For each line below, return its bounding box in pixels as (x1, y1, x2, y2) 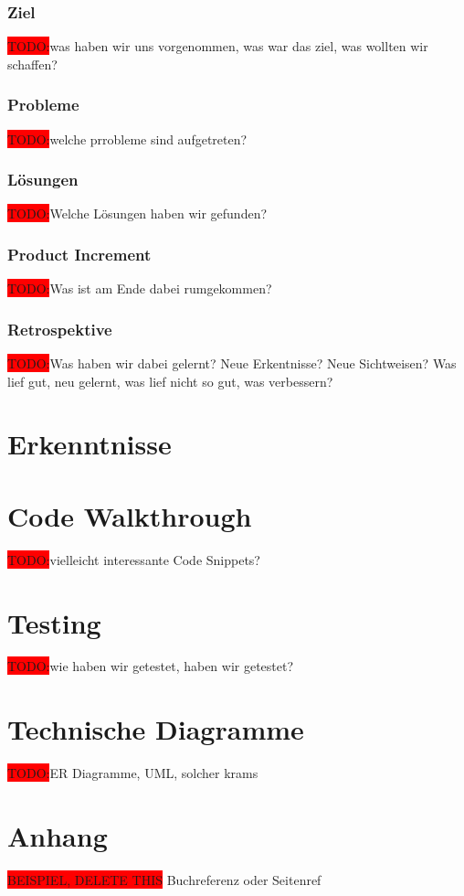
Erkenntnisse (7, 425, 172, 463)
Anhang (7, 816, 108, 854)
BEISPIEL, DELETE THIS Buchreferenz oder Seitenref (7, 869, 322, 889)
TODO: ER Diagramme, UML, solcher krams (7, 763, 258, 783)
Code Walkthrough (7, 496, 252, 534)
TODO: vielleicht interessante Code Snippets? (7, 549, 260, 569)
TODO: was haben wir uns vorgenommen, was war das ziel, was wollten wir (7, 37, 428, 56)
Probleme (7, 93, 79, 116)
